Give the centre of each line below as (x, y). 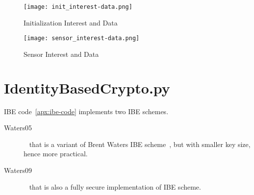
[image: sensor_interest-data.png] (82, 38)
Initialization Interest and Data (71, 22)
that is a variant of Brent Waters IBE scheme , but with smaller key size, (140, 144)
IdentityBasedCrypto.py (87, 87)
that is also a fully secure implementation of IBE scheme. (115, 186)
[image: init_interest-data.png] (78, 7)
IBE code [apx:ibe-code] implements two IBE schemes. (86, 111)
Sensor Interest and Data (61, 54)
